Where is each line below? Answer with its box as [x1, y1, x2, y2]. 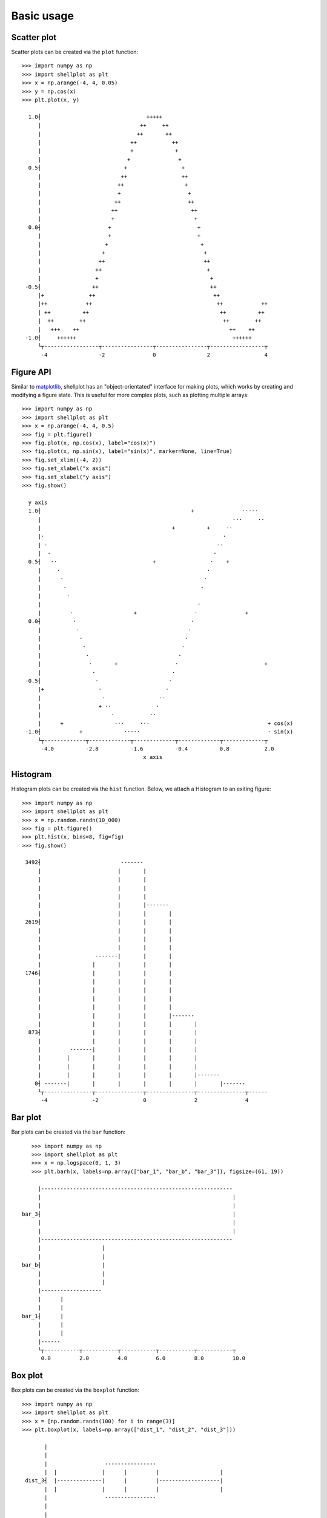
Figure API [11, 367, 51, 377]
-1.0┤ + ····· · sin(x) [25, 729, 294, 735]
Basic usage [11, 9, 74, 22]
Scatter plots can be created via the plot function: [11, 49, 139, 56]
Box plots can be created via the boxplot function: [11, 1386, 139, 1394]
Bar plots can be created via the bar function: [11, 1128, 126, 1135]
